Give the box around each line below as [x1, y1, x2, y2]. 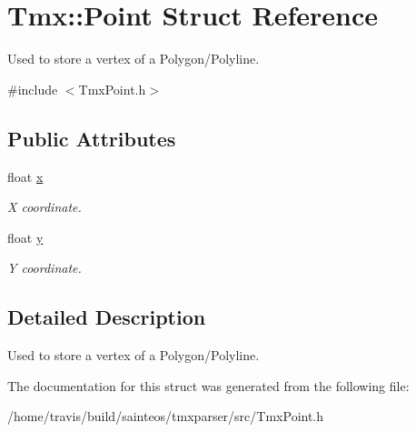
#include [7, 79, 58, 98]
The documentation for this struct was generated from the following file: [7, 376, 410, 395]
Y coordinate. [7, 258, 82, 277]
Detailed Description [7, 303, 206, 331]
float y [7, 227, 44, 246]
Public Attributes [7, 124, 176, 152]
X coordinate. [7, 197, 82, 216]
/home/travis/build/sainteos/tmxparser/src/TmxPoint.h [7, 407, 324, 426]
